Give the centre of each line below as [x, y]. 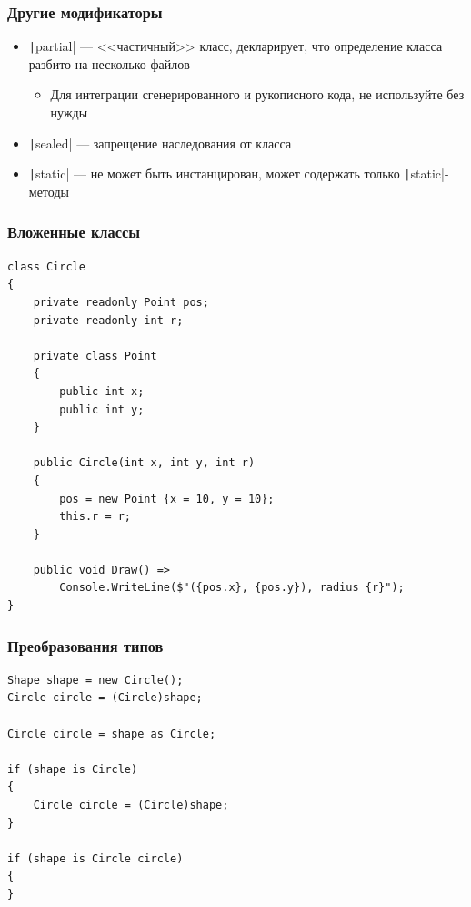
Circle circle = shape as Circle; [112, 734]
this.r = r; [95, 517]
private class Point [95, 356]
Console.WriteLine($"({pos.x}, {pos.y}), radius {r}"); [232, 588]
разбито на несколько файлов [109, 63]
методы [49, 191]
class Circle [46, 266]
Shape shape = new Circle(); [95, 680]
